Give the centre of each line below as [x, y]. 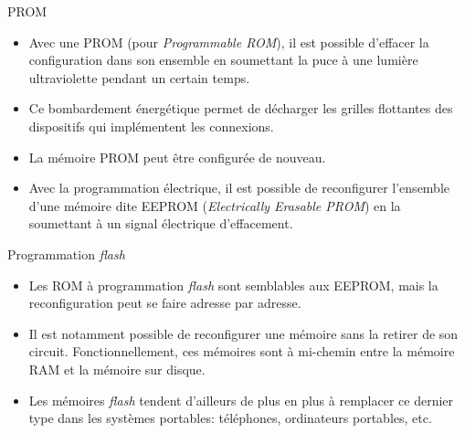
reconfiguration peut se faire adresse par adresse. [165, 303]
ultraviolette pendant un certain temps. [139, 77]
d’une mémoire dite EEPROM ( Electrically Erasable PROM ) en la [215, 205]
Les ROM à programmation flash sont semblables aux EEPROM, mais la [233, 285]
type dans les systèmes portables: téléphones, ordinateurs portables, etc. [230, 418]
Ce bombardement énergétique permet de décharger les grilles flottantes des [241, 108]
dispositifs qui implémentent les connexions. [151, 126]
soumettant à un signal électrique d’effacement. [161, 223]
